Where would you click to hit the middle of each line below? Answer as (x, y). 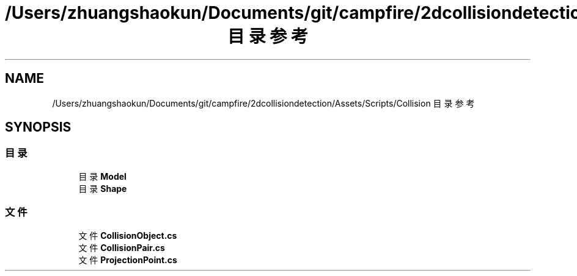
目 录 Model (102, 176)
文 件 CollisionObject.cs (128, 235)
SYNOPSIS (38, 127)
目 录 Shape (103, 188)
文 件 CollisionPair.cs (122, 247)
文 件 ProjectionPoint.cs (128, 260)
